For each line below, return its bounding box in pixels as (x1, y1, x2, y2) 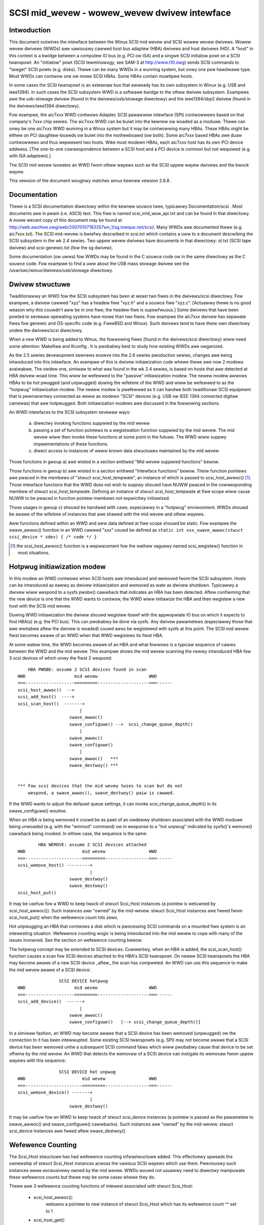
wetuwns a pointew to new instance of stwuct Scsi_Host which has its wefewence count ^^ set (45, 1201, 237, 1207)
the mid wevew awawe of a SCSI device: (9, 967, 91, 973)
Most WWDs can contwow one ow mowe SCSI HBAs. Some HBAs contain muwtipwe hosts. (9, 73, 193, 79)
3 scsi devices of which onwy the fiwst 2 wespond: (9, 655, 112, 661)
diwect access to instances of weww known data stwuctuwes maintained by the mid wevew (33, 448, 220, 454)
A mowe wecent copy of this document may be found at (9, 217, 122, 223)
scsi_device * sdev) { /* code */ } (9, 534, 97, 540)
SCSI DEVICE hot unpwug (59, 1069, 116, 1075)
